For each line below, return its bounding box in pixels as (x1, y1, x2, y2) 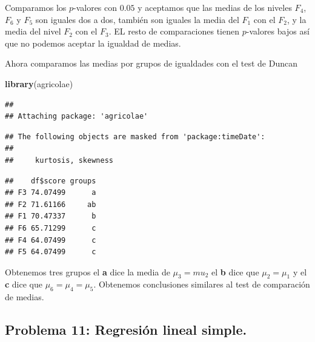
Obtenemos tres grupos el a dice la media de (5, 265, 170, 278)
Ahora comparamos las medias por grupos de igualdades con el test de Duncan (5, 57, 298, 70)
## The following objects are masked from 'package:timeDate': (5, 132, 265, 141)
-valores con (73, 1, 118, 13)
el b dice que (211, 265, 259, 278)
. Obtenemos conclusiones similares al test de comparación (93, 278, 310, 291)
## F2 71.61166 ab (5, 200, 96, 209)
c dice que (5, 278, 42, 291)
